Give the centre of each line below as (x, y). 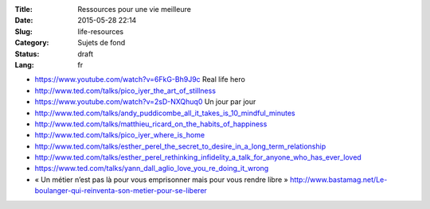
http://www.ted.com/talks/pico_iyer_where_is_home (120, 135)
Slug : (24, 31)
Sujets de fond (102, 43)
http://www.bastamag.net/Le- (338, 180)
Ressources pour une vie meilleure (134, 9)
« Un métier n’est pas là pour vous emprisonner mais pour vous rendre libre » (161, 180)
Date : (24, 21)
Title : (24, 9)
